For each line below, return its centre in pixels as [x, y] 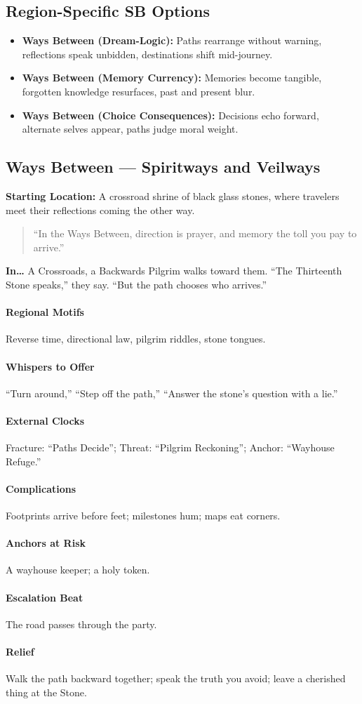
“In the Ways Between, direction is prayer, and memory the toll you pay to [195, 233]
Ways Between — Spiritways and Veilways [163, 167]
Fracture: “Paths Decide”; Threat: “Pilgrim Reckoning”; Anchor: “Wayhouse [170, 447]
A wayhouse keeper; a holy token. [78, 570]
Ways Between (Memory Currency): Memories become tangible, [172, 78]
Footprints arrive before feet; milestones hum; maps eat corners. [143, 516]
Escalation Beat [45, 597]
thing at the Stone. [46, 692]
